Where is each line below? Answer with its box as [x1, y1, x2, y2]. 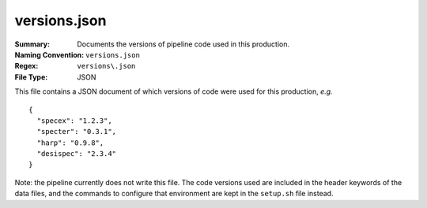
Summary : [14, 39, 51, 49]
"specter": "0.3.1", [36, 127, 117, 136]
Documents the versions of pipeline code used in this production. [77, 39, 290, 49]
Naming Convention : [14, 50, 85, 59]
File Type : [14, 72, 48, 82]
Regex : [14, 61, 39, 71]
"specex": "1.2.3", [36, 116, 112, 125]
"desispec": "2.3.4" [36, 150, 117, 158]
